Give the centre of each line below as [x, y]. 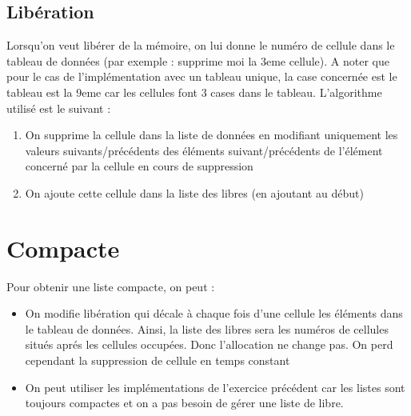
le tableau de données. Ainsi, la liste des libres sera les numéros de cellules [207, 328]
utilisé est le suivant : [59, 108]
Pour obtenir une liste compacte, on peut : [111, 286]
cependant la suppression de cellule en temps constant [158, 360]
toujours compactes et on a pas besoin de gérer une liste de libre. [184, 403]
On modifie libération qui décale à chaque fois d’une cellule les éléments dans [214, 313]
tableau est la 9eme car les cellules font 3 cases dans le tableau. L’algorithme [194, 92]
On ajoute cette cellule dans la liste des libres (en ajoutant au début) [194, 192]
